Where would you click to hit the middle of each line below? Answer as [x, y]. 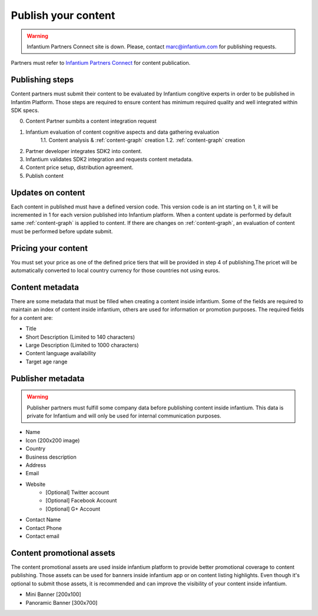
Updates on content [48, 192]
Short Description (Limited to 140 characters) [80, 337]
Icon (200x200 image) [53, 440]
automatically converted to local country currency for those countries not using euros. [115, 270]
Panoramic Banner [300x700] [62, 602]
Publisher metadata [48, 378]
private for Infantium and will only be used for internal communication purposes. [124, 416]
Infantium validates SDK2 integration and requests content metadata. [109, 159]
